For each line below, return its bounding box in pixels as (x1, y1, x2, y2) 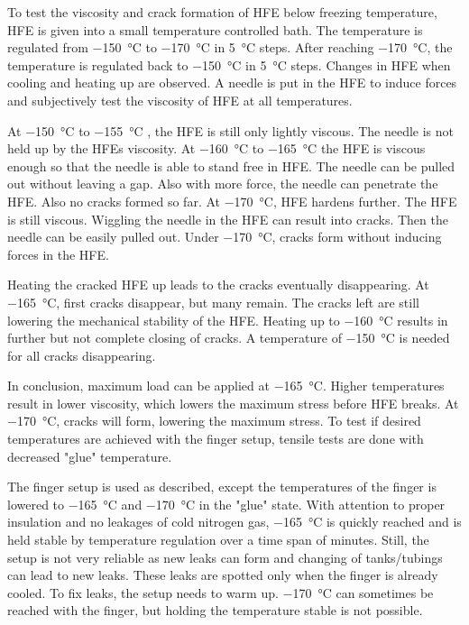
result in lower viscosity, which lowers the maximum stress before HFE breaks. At (7, 393, 459, 412)
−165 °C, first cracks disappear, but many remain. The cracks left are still (7, 292, 419, 311)
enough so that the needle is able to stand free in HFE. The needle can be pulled (7, 156, 455, 175)
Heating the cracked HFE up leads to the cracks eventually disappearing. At (7, 275, 429, 294)
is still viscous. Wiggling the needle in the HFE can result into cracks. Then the (7, 209, 448, 228)
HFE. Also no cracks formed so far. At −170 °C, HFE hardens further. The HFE (7, 191, 457, 210)
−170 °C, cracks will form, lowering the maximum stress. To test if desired (7, 411, 421, 430)
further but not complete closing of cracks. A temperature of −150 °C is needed (7, 328, 450, 347)
